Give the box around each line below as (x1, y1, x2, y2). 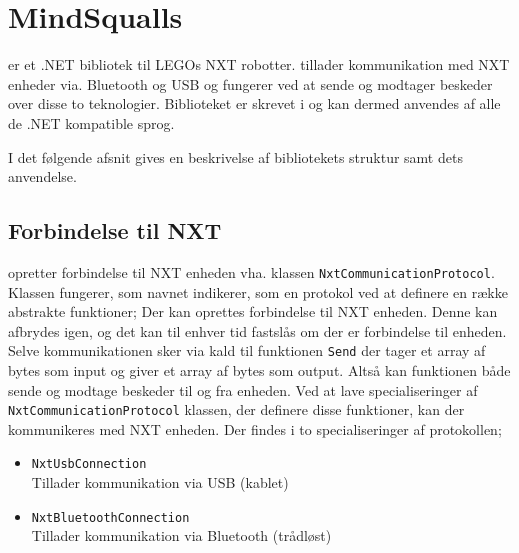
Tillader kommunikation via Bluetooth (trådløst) (31, 525, 332, 546)
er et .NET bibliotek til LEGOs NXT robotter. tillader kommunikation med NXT (8, 54, 510, 75)
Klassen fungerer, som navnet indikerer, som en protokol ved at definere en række (8, 281, 508, 302)
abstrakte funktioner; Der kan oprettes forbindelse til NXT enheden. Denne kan (8, 301, 498, 322)
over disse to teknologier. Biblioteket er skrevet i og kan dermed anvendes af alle (8, 93, 501, 114)
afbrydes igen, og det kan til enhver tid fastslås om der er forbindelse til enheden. (8, 320, 507, 341)
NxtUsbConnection (31, 457, 147, 472)
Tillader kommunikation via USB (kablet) (31, 472, 289, 493)
